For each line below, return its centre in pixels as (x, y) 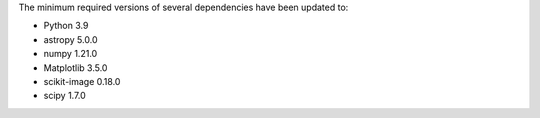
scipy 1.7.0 (65, 96)
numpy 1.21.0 (70, 54)
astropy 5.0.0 (70, 39)
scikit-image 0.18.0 (82, 81)
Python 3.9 (66, 26)
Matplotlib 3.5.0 (75, 67)
